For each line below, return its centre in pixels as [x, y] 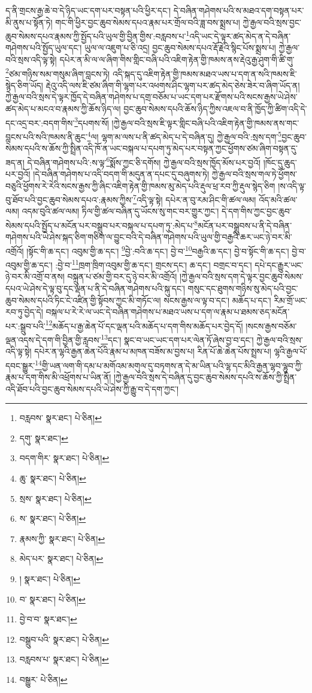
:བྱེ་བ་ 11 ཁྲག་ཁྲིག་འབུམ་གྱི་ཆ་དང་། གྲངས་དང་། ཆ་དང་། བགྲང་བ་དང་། [154, 264]
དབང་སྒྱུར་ [20, 365]
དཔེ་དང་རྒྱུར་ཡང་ [279, 264]
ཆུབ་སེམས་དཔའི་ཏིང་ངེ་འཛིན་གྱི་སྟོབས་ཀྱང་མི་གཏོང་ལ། [83, 300]
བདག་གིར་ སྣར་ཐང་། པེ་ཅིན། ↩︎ [64, 458]
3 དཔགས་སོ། [92, 122]
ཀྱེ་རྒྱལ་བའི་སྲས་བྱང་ [272, 22]
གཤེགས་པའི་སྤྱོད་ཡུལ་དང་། [44, 48]
